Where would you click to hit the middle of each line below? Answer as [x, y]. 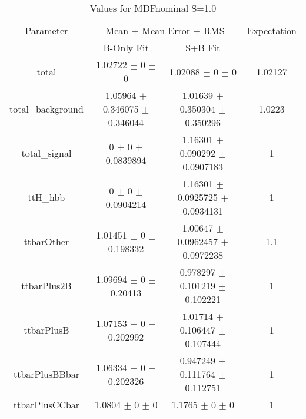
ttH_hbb [46, 197]
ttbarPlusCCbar [46, 405]
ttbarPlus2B [46, 286]
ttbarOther [46, 241]
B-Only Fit [126, 47]
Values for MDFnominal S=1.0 [153, 8]
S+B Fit [203, 47]
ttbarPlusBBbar [46, 374]
